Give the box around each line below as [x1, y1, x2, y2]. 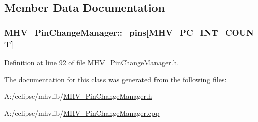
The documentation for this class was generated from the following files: [4, 74, 227, 84]
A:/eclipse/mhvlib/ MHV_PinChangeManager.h [4, 91, 152, 101]
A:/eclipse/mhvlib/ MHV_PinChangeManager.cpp [4, 107, 160, 118]
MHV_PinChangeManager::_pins [4, 26, 146, 38]
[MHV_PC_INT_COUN [146, 26, 254, 38]
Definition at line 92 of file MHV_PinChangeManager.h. [4, 57, 179, 67]
